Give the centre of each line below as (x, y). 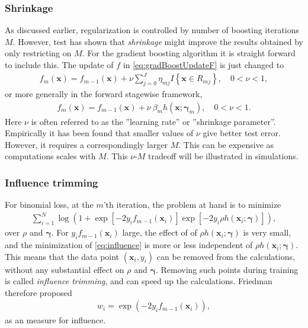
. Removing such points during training (227, 269)
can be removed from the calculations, (226, 256)
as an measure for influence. (55, 320)
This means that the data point (62, 256)
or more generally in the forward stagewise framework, (104, 93)
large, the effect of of (160, 232)
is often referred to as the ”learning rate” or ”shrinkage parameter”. (153, 121)
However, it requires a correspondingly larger (86, 144)
